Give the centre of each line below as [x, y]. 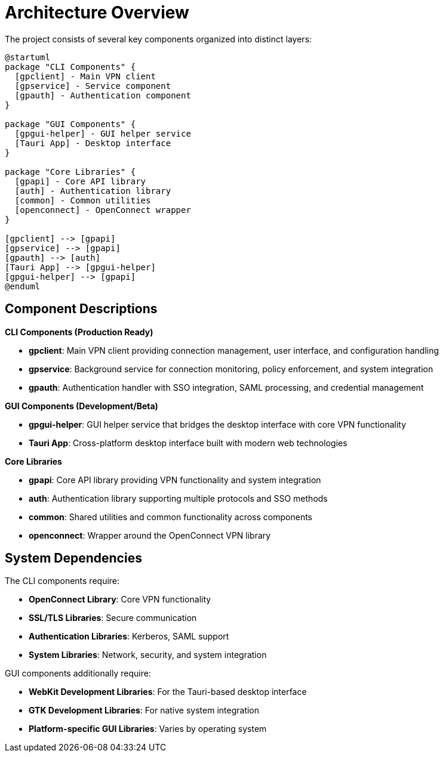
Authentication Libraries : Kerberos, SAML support [129, 637]
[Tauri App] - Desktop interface [93, 143]
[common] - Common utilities [83, 200]
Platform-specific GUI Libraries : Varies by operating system [148, 729]
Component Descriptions [81, 309]
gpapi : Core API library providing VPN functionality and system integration [175, 480]
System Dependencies [73, 558]
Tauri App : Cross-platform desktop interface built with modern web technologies [188, 443]
